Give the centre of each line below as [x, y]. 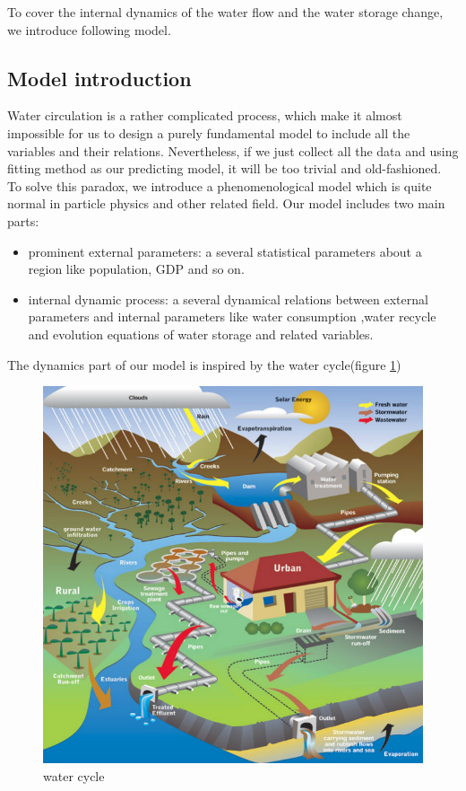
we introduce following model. [89, 29]
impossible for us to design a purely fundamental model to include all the [209, 132]
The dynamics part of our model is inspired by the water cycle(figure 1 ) [204, 364]
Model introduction [99, 78]
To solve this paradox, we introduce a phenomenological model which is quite [220, 185]
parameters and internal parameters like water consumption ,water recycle [232, 316]
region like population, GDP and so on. [136, 269]
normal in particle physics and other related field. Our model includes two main [226, 203]
